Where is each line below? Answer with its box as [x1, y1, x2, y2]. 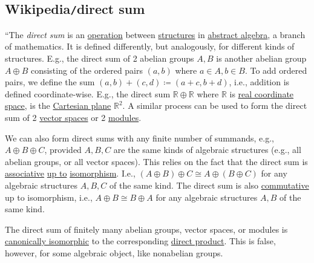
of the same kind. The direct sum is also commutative [110, 178, 309, 191]
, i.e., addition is [229, 76, 290, 88]
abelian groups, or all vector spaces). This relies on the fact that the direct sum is [5, 155, 308, 167]
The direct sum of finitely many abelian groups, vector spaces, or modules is [5, 222, 288, 235]
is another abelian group [216, 51, 307, 64]
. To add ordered [244, 63, 307, 76]
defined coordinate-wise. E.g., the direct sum [5, 87, 171, 100]
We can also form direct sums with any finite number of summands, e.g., [5, 131, 274, 144]
